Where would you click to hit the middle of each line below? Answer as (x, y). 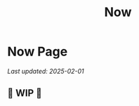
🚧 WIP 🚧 (25, 93)
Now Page (38, 52)
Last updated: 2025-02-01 (46, 71)
